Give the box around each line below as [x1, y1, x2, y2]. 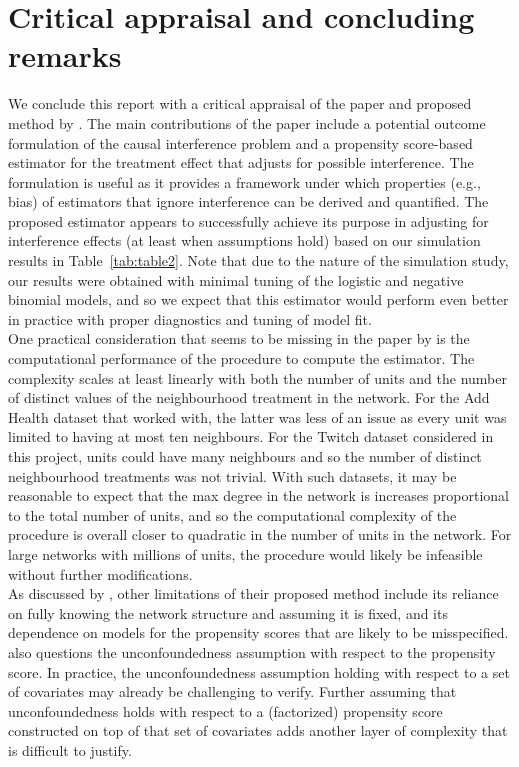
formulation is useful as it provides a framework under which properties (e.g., [8, 171, 481, 192]
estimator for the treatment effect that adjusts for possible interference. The [8, 152, 474, 173]
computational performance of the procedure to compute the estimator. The [8, 348, 475, 369]
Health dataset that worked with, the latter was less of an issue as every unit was [8, 406, 507, 427]
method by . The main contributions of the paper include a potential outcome [8, 112, 486, 133]
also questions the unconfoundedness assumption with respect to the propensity [8, 641, 496, 662]
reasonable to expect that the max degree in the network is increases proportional [8, 485, 510, 506]
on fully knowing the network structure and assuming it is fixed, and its [8, 602, 448, 623]
